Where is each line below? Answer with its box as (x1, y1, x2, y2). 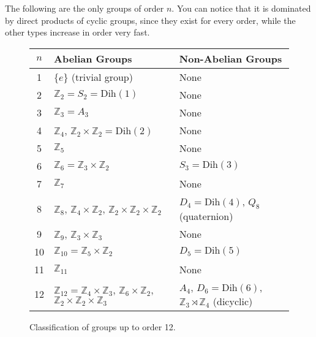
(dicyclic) (213, 293, 253, 308)
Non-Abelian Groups (179, 51, 282, 66)
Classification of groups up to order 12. (29, 320, 176, 333)
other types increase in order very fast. (5, 26, 150, 39)
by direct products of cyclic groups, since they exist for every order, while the (5, 13, 296, 26)
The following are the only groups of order (5, 2, 164, 14)
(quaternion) (179, 208, 233, 223)
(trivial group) (71, 69, 133, 84)
